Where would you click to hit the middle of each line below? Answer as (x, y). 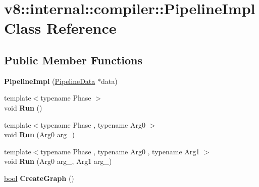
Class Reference (60, 28)
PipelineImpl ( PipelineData (50, 81)
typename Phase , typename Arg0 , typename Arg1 (120, 151)
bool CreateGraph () (39, 178)
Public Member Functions (73, 60)
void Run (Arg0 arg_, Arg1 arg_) (58, 161)
